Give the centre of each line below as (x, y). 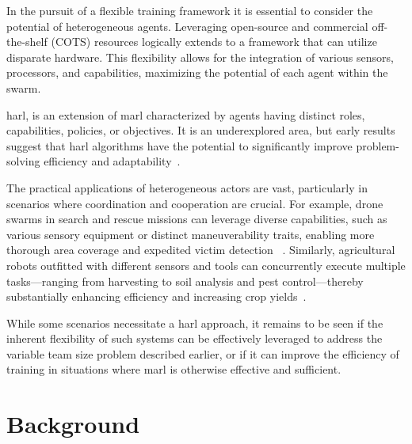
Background (73, 424)
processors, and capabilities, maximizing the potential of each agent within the (197, 72)
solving (23, 161)
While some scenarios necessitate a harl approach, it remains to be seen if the (195, 323)
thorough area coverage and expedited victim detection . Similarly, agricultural (201, 250)
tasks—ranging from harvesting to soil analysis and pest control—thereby (185, 281)
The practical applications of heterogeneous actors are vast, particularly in (187, 187)
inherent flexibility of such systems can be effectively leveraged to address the (195, 338)
